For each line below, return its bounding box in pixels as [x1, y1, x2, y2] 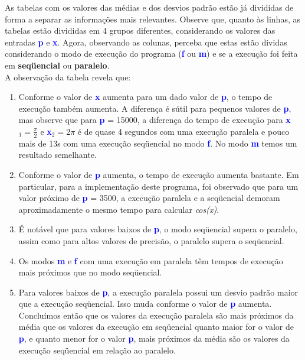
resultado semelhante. [18, 148, 97, 161]
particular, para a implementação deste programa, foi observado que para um [18, 180, 299, 192]
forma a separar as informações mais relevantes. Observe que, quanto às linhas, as [5, 12, 300, 25]
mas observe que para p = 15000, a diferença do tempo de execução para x [18, 113, 291, 126]
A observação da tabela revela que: [5, 70, 131, 83]
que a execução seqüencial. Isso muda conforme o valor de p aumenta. [18, 297, 272, 310]
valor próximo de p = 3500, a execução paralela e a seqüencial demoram [18, 192, 280, 204]
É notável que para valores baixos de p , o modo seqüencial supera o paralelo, [18, 223, 297, 235]
